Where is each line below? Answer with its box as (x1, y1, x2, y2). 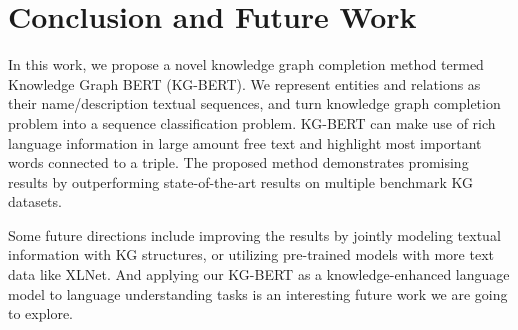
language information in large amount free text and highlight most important (8, 132, 482, 153)
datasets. (8, 191, 62, 212)
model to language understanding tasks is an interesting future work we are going (8, 283, 508, 304)
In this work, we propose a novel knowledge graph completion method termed (8, 54, 484, 75)
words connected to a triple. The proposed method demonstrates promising (8, 152, 469, 173)
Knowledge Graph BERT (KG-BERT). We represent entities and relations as (8, 73, 481, 94)
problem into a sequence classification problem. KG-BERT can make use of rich (8, 112, 496, 133)
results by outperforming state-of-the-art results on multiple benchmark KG (8, 171, 474, 192)
